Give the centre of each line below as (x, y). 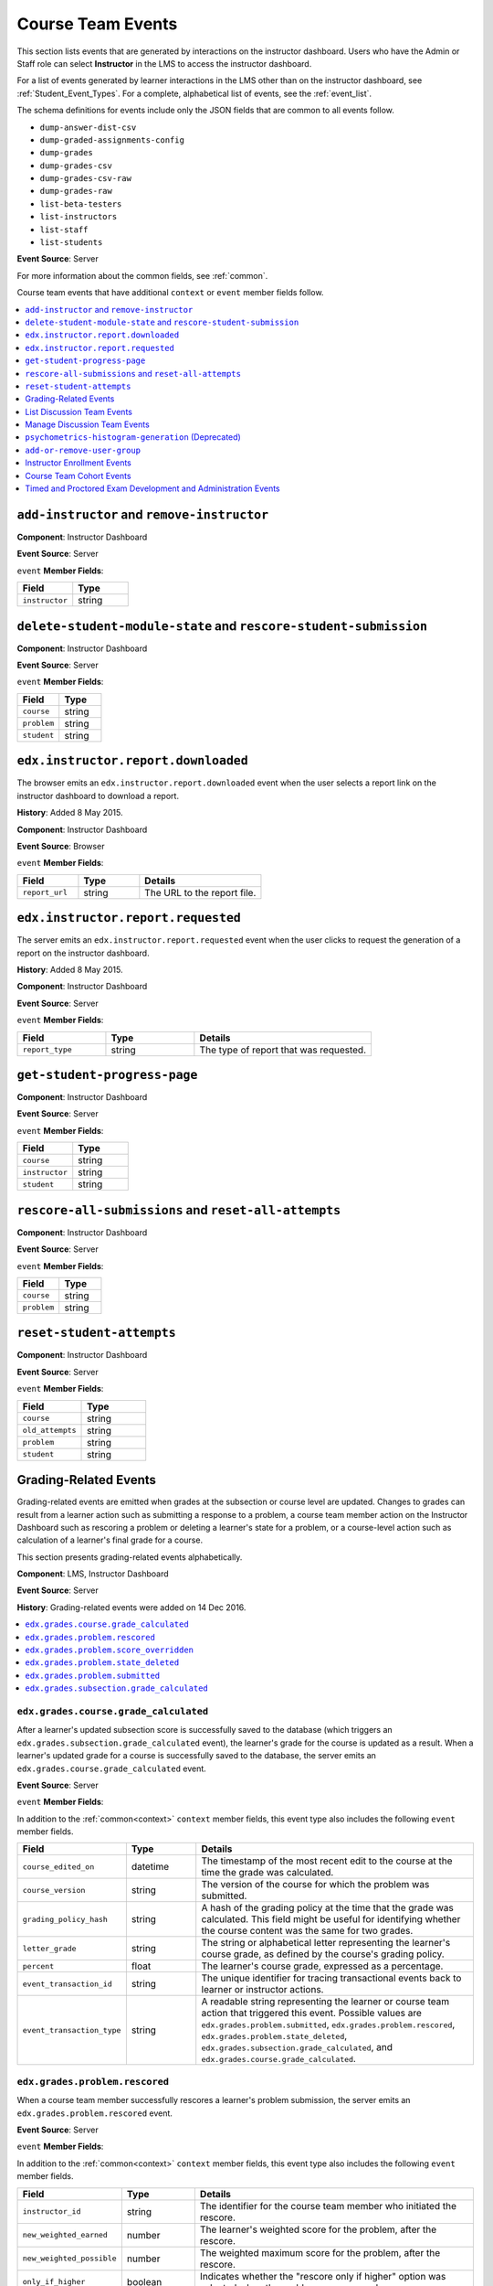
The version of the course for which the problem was (315, 1885)
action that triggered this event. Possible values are (311, 2014)
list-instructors (79, 217)
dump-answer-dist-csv (88, 127)
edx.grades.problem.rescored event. (95, 2113)
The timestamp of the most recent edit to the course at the (327, 1861)
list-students (71, 243)
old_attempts (49, 1431)
